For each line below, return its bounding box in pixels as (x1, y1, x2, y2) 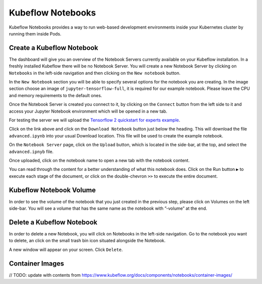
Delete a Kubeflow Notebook (9, 218, 98, 226)
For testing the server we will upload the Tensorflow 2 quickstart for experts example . (9, 117, 180, 123)
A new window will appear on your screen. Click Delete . (9, 247, 123, 252)
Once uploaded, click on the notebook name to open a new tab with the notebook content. (9, 157, 190, 163)
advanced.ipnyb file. (9, 149, 54, 154)
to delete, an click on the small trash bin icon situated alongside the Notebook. (9, 238, 166, 244)
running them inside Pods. (9, 31, 62, 36)
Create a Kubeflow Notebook (9, 44, 98, 52)
